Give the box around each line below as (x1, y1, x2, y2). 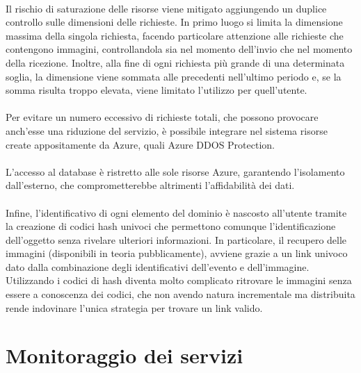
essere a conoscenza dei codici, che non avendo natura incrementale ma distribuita (6, 287, 355, 301)
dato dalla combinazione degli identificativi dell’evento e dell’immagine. (6, 259, 310, 274)
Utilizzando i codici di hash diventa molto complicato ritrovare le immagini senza (6, 273, 352, 288)
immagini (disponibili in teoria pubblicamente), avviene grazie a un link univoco (6, 246, 348, 260)
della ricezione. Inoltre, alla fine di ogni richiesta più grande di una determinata (6, 55, 345, 69)
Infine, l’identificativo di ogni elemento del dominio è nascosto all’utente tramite (6, 205, 347, 219)
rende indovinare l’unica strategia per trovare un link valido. (6, 300, 263, 315)
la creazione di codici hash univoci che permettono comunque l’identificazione (6, 219, 336, 233)
